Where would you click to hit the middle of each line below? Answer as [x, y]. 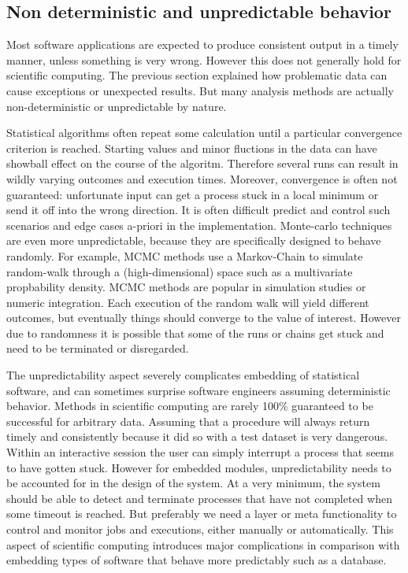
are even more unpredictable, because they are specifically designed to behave [194, 240]
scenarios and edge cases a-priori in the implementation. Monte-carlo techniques [199, 225]
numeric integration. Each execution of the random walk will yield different [188, 302]
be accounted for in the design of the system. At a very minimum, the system [193, 483]
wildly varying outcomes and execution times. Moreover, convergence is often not [202, 178]
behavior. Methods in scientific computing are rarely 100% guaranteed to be [190, 406]
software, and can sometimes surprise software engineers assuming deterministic [198, 390]
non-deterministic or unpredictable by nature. [117, 106]
